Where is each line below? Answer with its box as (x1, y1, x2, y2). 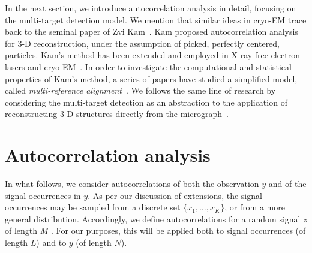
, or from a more (224, 201, 285, 213)
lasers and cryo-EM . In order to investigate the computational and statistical (5, 60, 292, 73)
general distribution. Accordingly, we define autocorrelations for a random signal (5, 212, 301, 225)
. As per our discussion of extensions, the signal (88, 189, 262, 201)
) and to (36, 236, 67, 249)
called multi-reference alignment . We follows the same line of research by (5, 84, 276, 97)
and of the (268, 177, 307, 190)
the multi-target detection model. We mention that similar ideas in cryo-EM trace (5, 13, 307, 26)
